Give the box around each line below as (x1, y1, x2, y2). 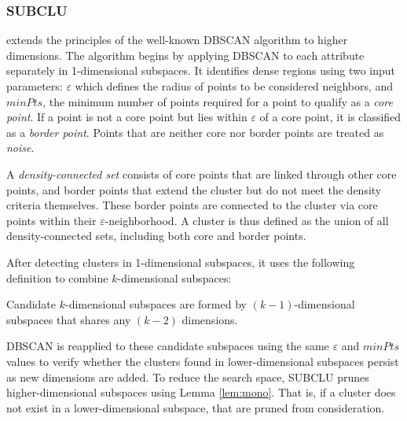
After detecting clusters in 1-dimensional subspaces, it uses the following (6, 253, 355, 270)
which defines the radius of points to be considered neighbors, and (75, 78, 394, 94)
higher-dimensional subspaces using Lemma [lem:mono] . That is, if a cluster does (6, 384, 396, 401)
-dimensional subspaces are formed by (64, 296, 247, 312)
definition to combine (6, 269, 108, 286)
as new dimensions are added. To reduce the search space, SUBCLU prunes (6, 368, 369, 385)
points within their (6, 212, 97, 228)
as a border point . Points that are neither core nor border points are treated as (6, 124, 384, 140)
